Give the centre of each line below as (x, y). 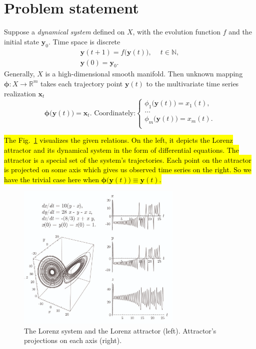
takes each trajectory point (81, 83)
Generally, (19, 74)
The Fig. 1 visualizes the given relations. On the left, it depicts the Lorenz (118, 140)
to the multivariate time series (192, 83)
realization (20, 93)
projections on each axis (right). (73, 340)
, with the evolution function (176, 32)
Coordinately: (115, 113)
